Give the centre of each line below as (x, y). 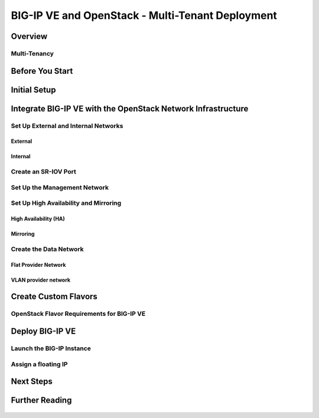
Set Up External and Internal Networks (67, 126)
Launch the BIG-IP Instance (51, 348)
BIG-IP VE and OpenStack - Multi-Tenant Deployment (144, 15)
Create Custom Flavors (54, 297)
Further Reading (41, 401)
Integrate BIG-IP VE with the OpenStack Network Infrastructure (130, 108)
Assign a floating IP (39, 364)
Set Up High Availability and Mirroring (66, 203)
